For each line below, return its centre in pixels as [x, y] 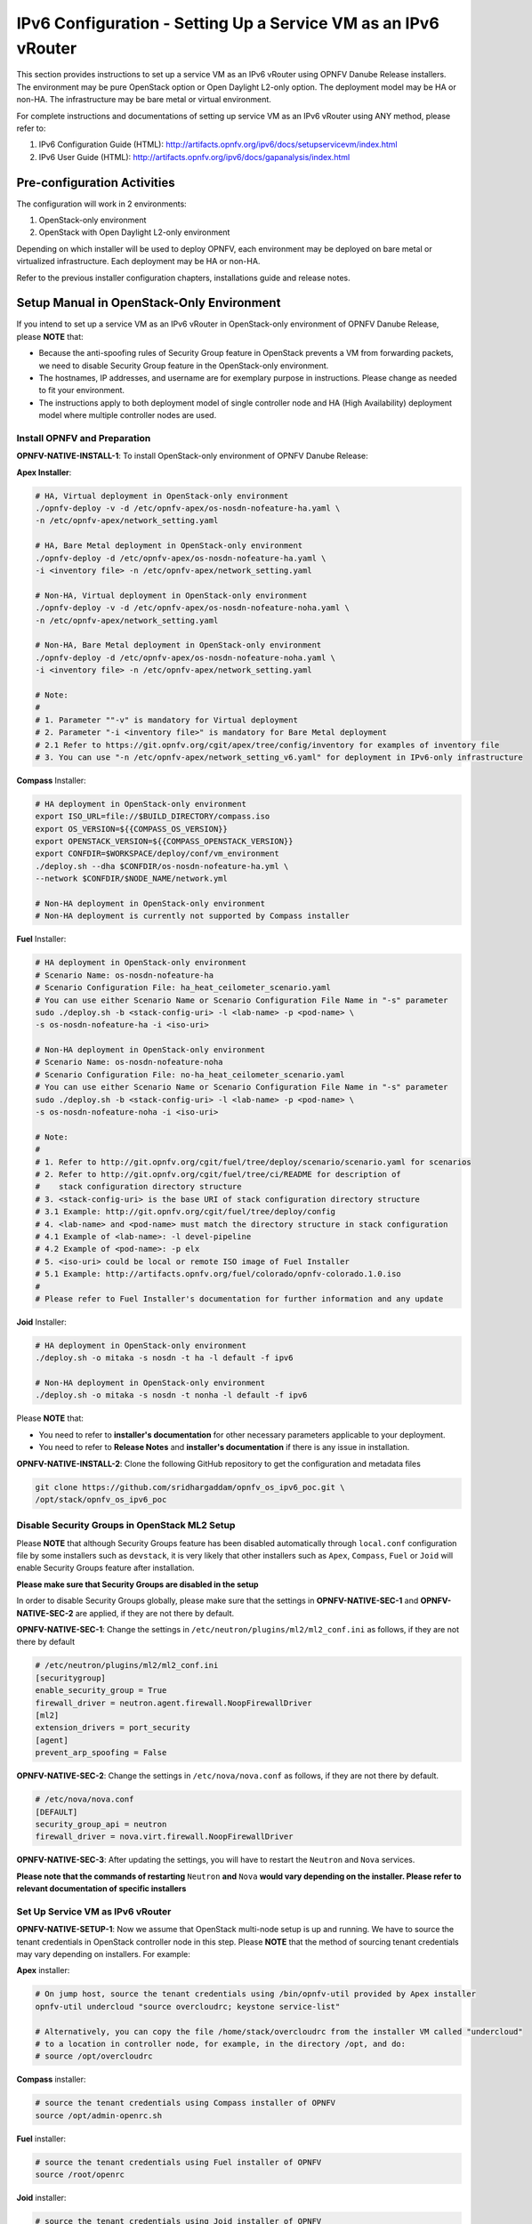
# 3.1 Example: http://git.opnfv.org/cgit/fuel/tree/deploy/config [185, 1212]
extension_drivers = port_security [113, 1728]
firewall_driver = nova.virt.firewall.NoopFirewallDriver [164, 1837]
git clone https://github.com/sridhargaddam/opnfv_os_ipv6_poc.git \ [190, 1487]
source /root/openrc [80, 2175]
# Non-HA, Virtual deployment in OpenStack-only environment [171, 595]
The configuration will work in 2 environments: [101, 204]
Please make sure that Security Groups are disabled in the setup [137, 1584]
